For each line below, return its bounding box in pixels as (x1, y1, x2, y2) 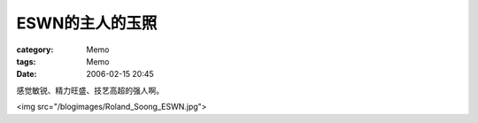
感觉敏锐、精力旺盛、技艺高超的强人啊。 (16, 85, 164, 96)
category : (16, 44, 54, 55)
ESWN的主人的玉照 (16, 13, 158, 33)
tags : (16, 56, 36, 66)
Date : (16, 69, 37, 80)
